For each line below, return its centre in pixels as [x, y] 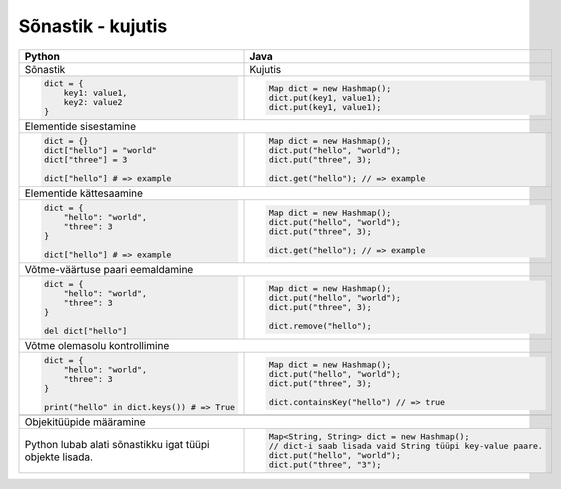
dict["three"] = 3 [85, 160]
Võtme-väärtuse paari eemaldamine [109, 269]
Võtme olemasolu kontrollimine [97, 345]
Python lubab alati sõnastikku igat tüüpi [117, 445]
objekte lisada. [59, 457]
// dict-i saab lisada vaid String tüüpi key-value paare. [406, 446]
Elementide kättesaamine [84, 193]
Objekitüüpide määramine [85, 422]
